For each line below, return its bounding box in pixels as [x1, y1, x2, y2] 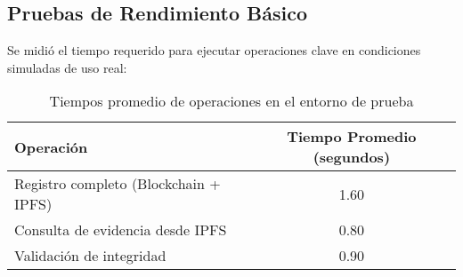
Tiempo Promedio [287, 126, 417, 147]
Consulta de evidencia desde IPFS [14, 219, 227, 241]
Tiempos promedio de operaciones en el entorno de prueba [49, 91, 414, 112]
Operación [14, 136, 88, 157]
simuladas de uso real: [7, 58, 127, 76]
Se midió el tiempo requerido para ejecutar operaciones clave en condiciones [7, 41, 421, 59]
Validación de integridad [14, 245, 167, 266]
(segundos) [313, 146, 391, 168]
